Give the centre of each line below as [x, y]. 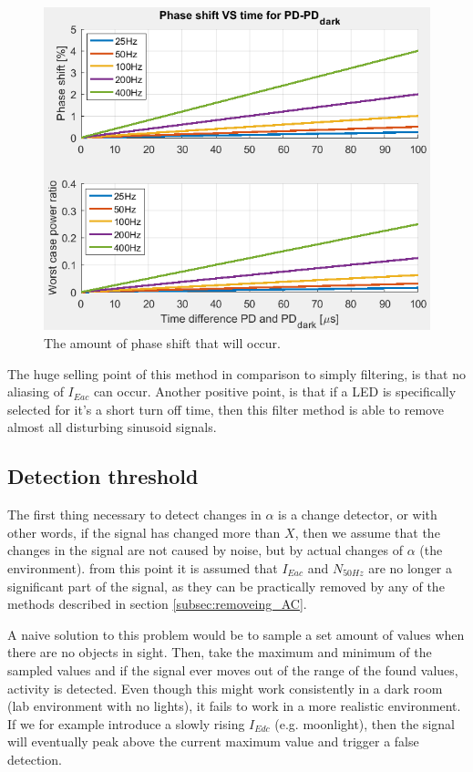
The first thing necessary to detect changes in [134, 515]
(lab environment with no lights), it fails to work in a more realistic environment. [234, 706]
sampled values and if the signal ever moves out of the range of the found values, [233, 669]
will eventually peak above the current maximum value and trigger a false [213, 741]
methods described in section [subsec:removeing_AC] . [157, 604]
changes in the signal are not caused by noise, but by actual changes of [206, 550]
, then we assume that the [367, 532]
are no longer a [410, 568]
